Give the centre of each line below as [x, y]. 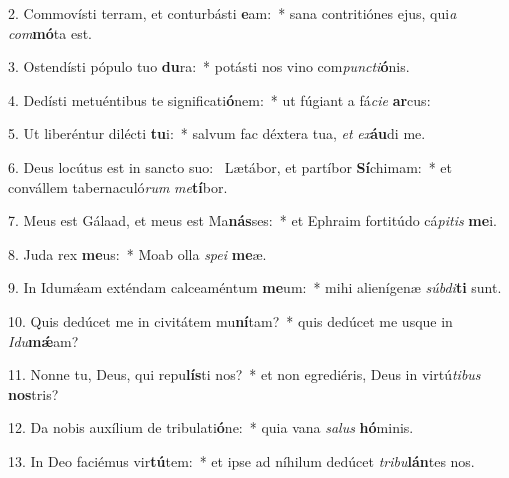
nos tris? [33, 393]
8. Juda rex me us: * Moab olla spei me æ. [137, 253]
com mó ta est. [50, 32]
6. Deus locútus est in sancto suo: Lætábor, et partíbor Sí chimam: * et [230, 166]
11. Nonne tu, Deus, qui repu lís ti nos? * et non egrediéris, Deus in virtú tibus [244, 374]
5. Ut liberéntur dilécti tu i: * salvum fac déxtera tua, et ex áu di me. [217, 133]
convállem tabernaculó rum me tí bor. [118, 186]
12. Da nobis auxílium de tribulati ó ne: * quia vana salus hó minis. [211, 427]
